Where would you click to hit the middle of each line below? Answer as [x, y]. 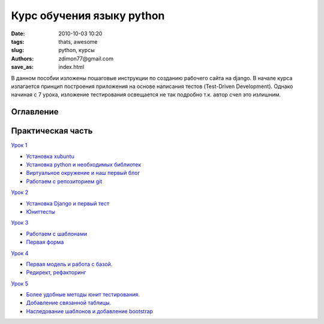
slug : [17, 50]
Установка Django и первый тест [68, 203]
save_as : [22, 67]
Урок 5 [20, 283]
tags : [18, 41]
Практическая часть [52, 131]
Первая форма [45, 242]
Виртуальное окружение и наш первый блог [83, 173]
